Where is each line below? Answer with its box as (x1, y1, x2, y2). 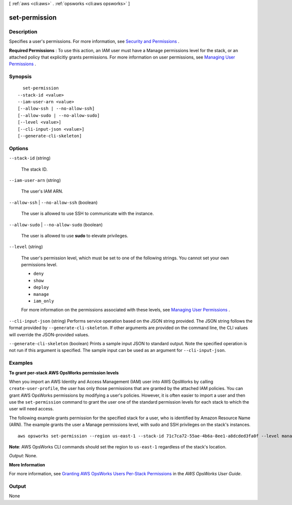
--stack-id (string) (9, 155, 51, 161)
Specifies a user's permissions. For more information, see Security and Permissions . (9, 39, 180, 44)
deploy (33, 285, 49, 290)
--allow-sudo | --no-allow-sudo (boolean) (9, 222, 103, 228)
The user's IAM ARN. (21, 188, 63, 194)
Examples (9, 360, 33, 367)
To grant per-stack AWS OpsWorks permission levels (9, 369, 119, 375)
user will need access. (9, 406, 54, 412)
